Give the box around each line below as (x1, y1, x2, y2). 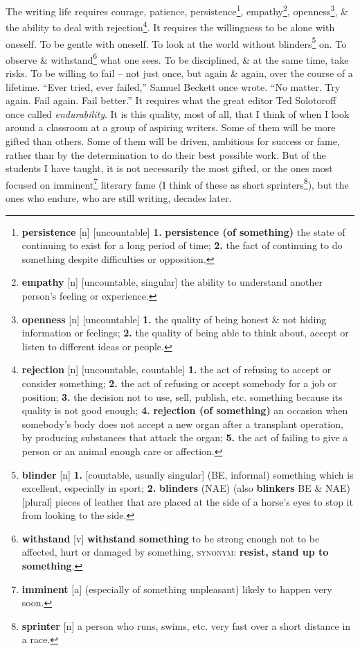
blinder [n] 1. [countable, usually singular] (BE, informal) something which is (21, 467, 354, 481)
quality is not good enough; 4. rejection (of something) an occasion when (21, 403, 348, 418)
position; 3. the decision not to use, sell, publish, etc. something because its (21, 389, 343, 404)
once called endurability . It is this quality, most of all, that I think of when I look (6, 106, 350, 121)
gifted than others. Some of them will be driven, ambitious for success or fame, (6, 133, 340, 148)
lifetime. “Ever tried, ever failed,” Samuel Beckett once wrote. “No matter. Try (6, 79, 341, 94)
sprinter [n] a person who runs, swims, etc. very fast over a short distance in (21, 618, 351, 633)
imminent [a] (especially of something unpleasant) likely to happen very (21, 581, 332, 596)
